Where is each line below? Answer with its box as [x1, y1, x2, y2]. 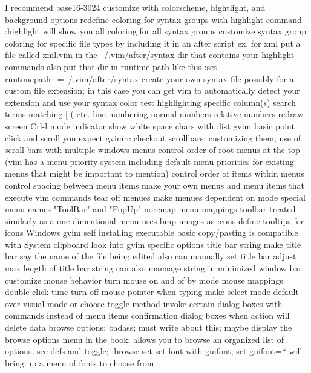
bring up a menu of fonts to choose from [5, 356, 154, 369]
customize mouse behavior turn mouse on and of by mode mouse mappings [5, 273, 283, 286]
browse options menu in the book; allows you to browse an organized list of [5, 332, 284, 345]
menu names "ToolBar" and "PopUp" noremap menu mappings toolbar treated [5, 203, 296, 215]
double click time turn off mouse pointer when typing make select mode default [5, 285, 299, 298]
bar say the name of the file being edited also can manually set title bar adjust [5, 250, 296, 262]
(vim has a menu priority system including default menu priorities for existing [5, 155, 294, 167]
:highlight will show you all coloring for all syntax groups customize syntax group [5, 25, 306, 37]
